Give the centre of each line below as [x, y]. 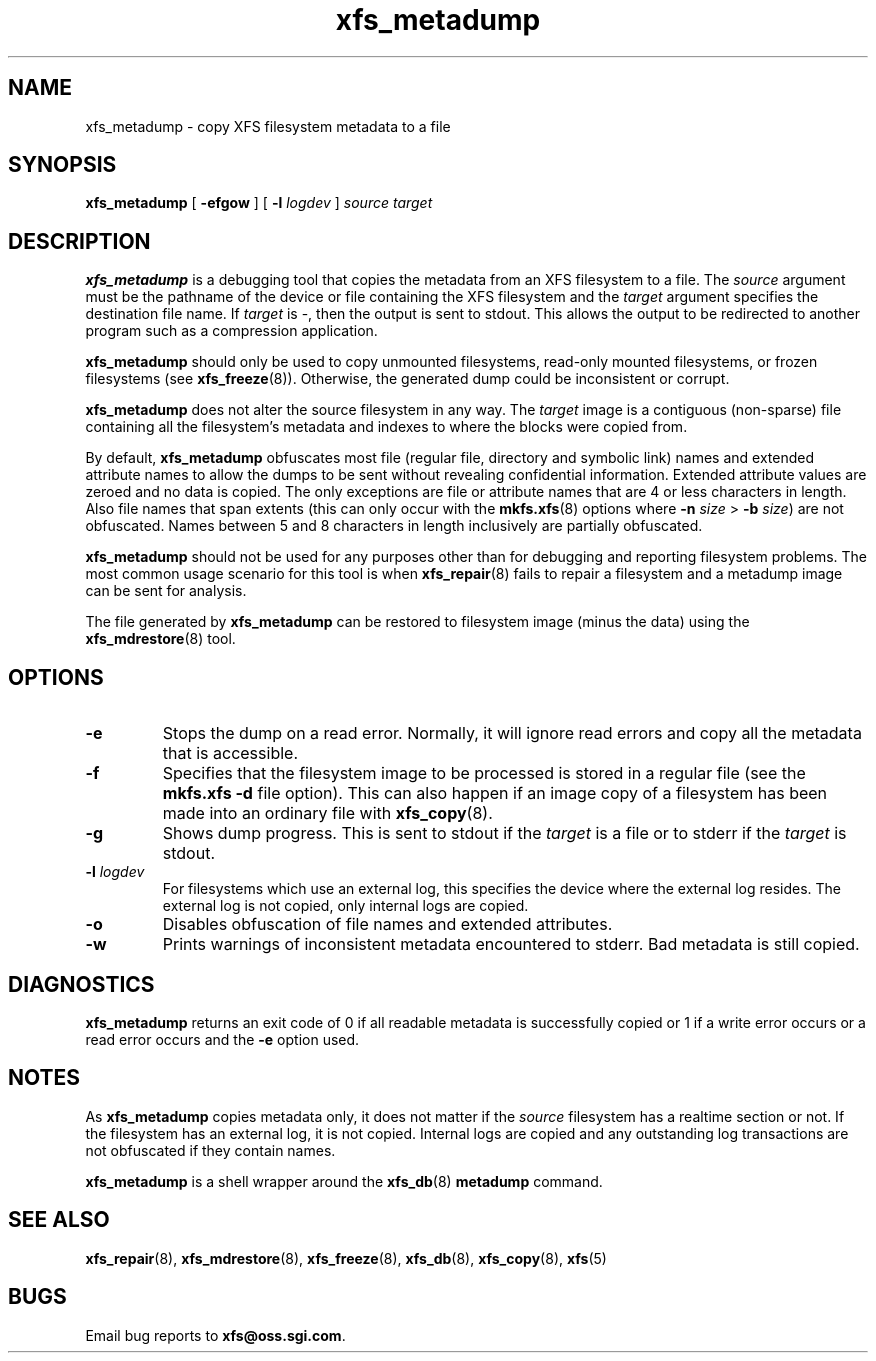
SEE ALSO [59, 1220]
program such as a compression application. [231, 331]
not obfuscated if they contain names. [210, 1150]
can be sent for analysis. [166, 591]
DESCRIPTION [79, 241]
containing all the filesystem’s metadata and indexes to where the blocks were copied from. [386, 427]
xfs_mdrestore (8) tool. [160, 639]
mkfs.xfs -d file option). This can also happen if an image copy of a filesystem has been [495, 793]
